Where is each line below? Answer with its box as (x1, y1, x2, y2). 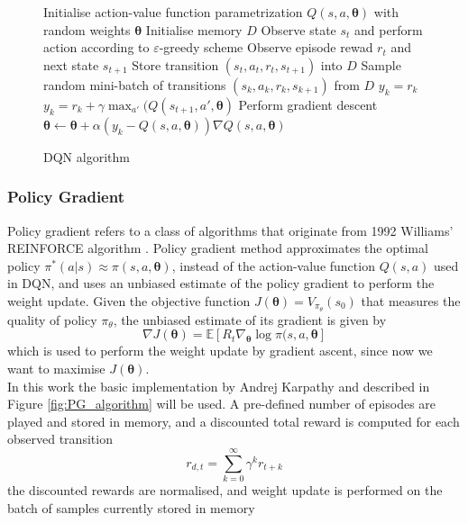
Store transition (132, 55, 219, 74)
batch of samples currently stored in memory (7, 498, 255, 517)
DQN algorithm (43, 147, 130, 166)
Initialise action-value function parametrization (43, 3, 303, 21)
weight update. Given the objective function (7, 291, 251, 310)
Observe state (261, 20, 336, 39)
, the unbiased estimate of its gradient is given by (113, 310, 387, 329)
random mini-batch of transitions (43, 75, 226, 94)
